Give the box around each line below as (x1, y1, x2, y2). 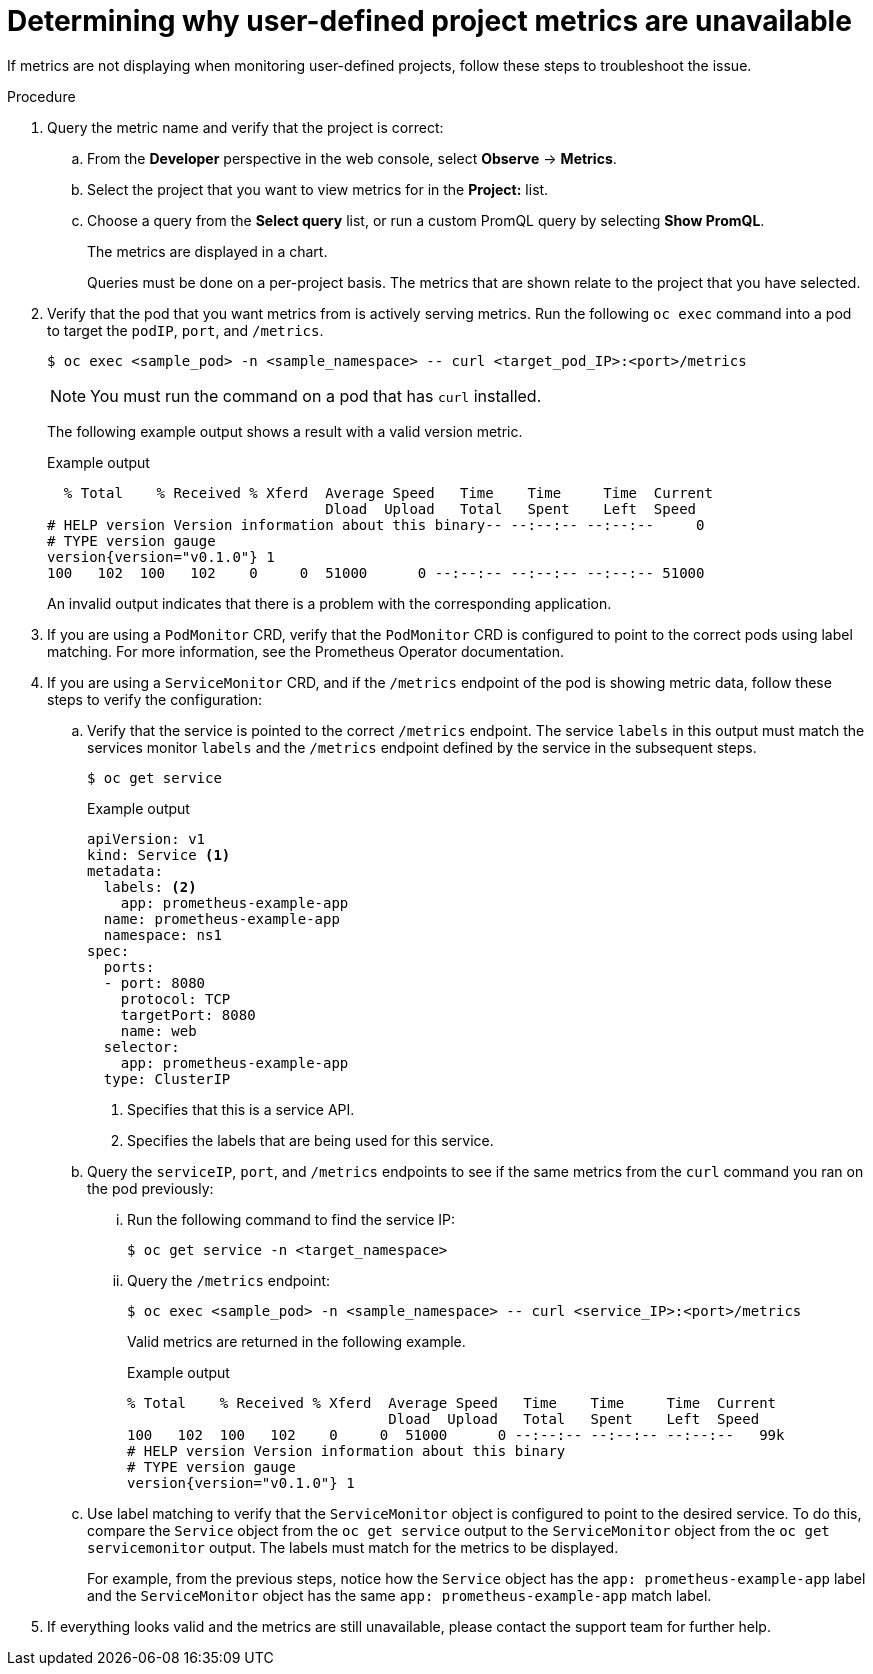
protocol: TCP (120, 990, 231, 1007)
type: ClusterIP (103, 1070, 231, 1087)
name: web (120, 1022, 197, 1039)
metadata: (87, 862, 163, 879)
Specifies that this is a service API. (127, 1100, 355, 1118)
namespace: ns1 (103, 926, 222, 943)
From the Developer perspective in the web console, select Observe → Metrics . (87, 149, 617, 167)
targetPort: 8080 (120, 1006, 256, 1023)
